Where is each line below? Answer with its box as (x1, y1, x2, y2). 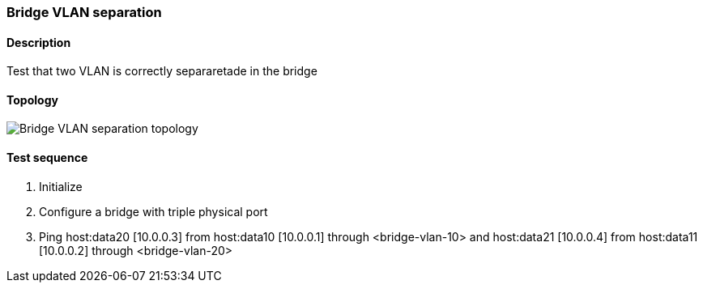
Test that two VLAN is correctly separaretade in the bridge (6, 64, 317, 79)
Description (6, 35, 71, 49)
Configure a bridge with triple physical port (39, 204, 268, 219)
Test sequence (6, 151, 88, 165)
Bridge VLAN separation (6, 4, 162, 20)
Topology (6, 92, 58, 107)
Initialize (39, 179, 83, 193)
